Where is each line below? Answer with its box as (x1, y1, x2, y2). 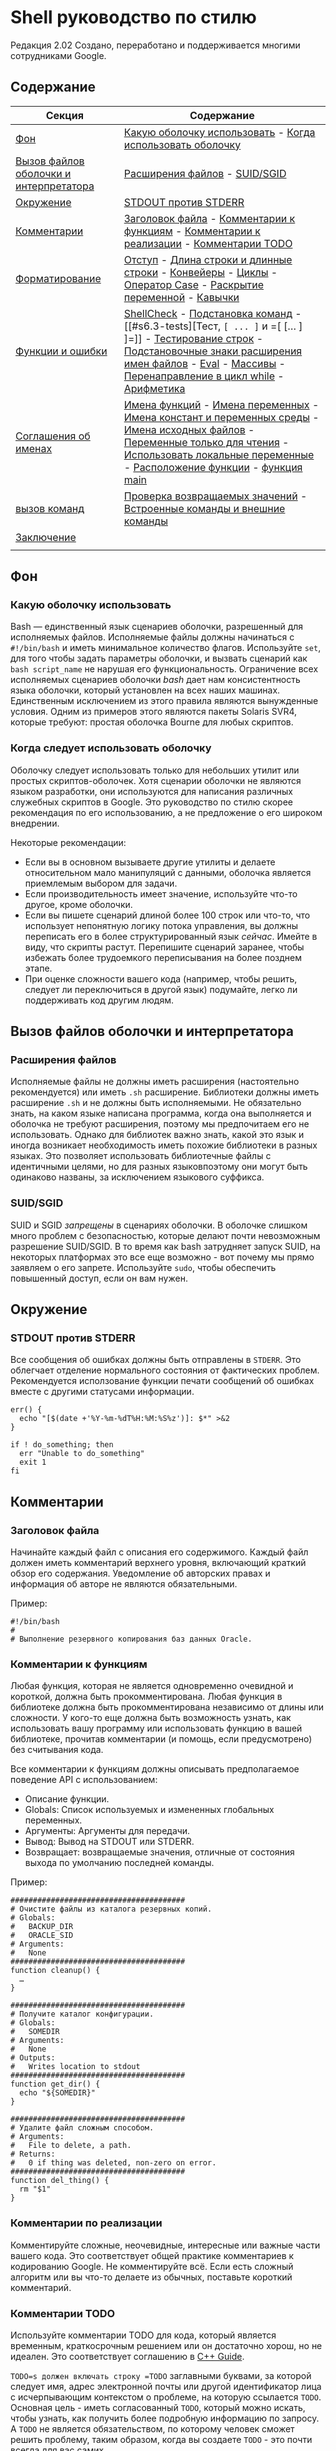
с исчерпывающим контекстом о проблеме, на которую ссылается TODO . (10, 2391, 322, 2403)
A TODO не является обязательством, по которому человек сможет (10, 2422, 295, 2435)
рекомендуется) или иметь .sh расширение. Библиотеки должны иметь (10, 1086, 320, 1098)
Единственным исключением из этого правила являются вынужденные (10, 695, 319, 707)
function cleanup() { (10, 1966, 101, 1976)
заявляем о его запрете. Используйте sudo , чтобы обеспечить (10, 1261, 277, 1273)
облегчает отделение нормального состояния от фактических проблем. (10, 1364, 320, 1376)
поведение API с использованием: (10, 1774, 158, 1786)
